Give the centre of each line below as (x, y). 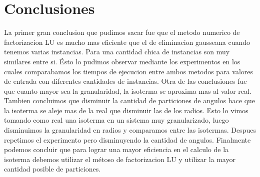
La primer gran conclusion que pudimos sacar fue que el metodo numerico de (122, 32)
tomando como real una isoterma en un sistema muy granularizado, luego (116, 120)
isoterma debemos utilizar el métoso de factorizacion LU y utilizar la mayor (120, 159)
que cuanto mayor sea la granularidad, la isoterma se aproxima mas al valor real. (128, 90)
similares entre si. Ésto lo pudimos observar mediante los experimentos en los (122, 61)
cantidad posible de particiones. (52, 169)
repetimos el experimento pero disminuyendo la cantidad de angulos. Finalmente (127, 139)
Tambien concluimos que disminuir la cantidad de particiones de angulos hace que (130, 100)
